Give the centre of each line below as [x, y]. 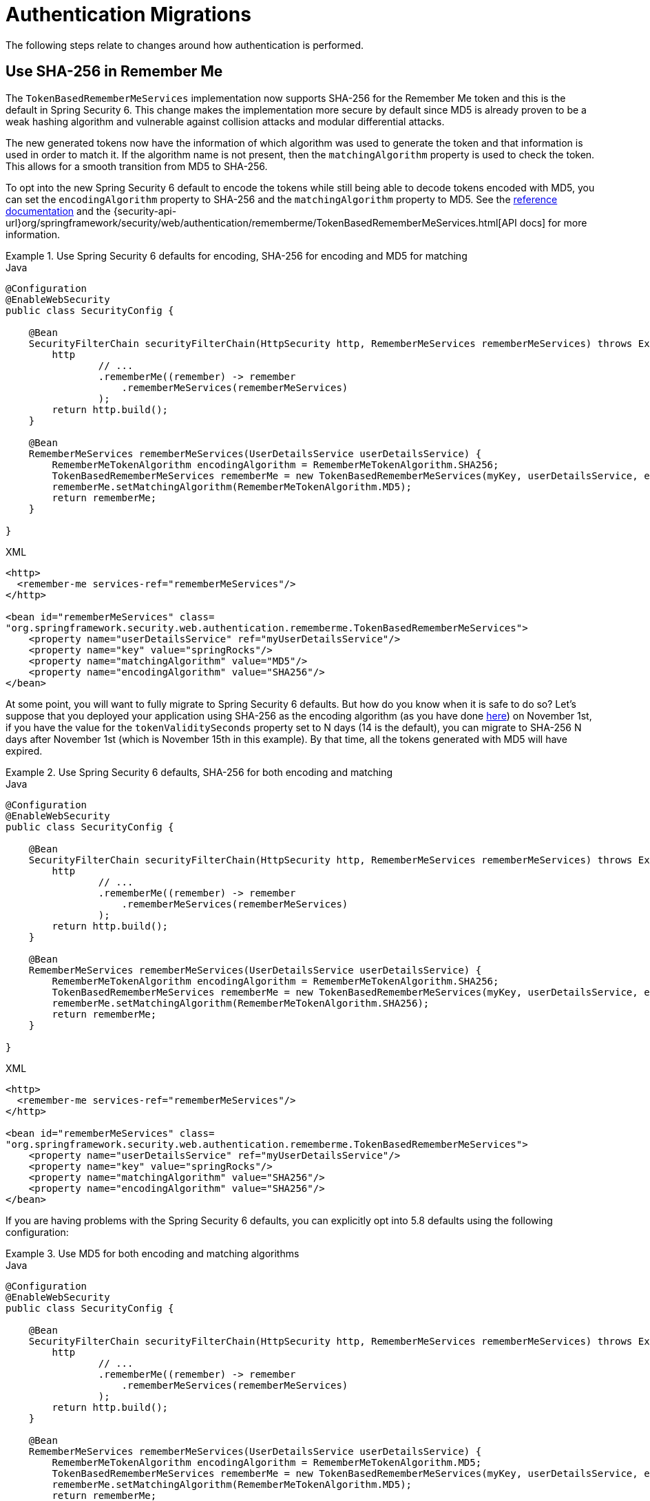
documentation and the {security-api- [91, 211]
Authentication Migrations [128, 14]
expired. [24, 750]
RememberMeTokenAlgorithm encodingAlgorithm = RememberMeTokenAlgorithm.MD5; [267, 1462]
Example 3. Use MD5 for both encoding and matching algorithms [153, 1253]
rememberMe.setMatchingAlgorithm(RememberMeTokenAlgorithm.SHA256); [241, 1003]
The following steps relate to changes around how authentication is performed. [185, 45]
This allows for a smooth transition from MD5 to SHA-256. [137, 166]
